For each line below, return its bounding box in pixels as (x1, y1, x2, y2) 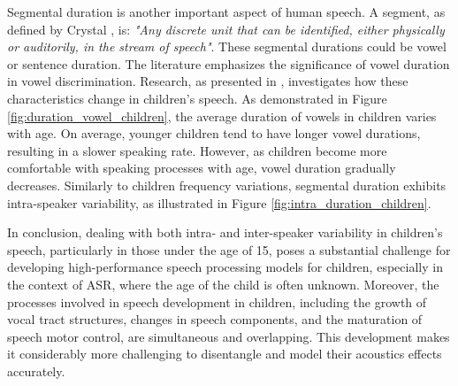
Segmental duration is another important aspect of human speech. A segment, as (7, 3, 446, 20)
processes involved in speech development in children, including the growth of (7, 292, 427, 311)
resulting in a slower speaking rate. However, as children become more (7, 141, 387, 159)
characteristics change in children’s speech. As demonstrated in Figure (7, 89, 387, 107)
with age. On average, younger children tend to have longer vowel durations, (7, 124, 421, 143)
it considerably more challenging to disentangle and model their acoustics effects (7, 344, 442, 363)
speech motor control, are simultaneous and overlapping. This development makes (7, 327, 450, 345)
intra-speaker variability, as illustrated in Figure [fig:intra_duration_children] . (7, 193, 431, 212)
